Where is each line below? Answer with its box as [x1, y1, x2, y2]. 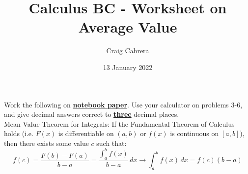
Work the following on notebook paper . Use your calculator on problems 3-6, [4, 99, 243, 109]
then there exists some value [4, 138, 89, 148]
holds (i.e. [4, 128, 33, 139]
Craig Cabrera [106, 45, 149, 56]
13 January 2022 [103, 62, 153, 72]
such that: [96, 138, 127, 148]
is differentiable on [58, 128, 114, 139]
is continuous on [170, 128, 219, 139]
